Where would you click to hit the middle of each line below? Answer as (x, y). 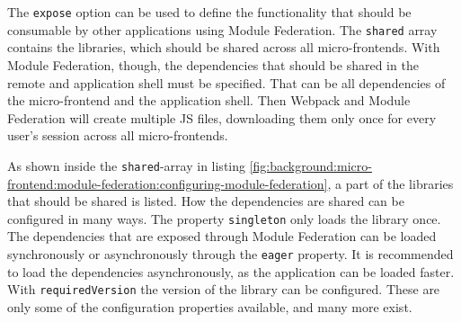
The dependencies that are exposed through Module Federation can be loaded (222, 236)
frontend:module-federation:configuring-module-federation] (168, 183)
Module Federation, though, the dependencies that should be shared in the (213, 64)
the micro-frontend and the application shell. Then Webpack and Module (209, 100)
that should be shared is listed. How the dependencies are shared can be (206, 201)
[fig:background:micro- (310, 165)
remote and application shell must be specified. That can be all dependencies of (226, 82)
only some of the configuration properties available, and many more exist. (210, 306)
